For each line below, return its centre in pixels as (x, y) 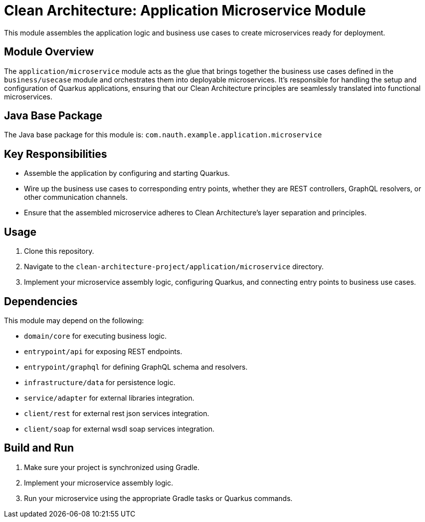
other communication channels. (76, 197)
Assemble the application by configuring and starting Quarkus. (127, 173)
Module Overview (49, 52)
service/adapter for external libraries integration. (109, 398)
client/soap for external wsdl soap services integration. (119, 429)
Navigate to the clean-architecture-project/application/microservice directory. (174, 267)
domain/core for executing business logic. (95, 336)
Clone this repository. (59, 251)
